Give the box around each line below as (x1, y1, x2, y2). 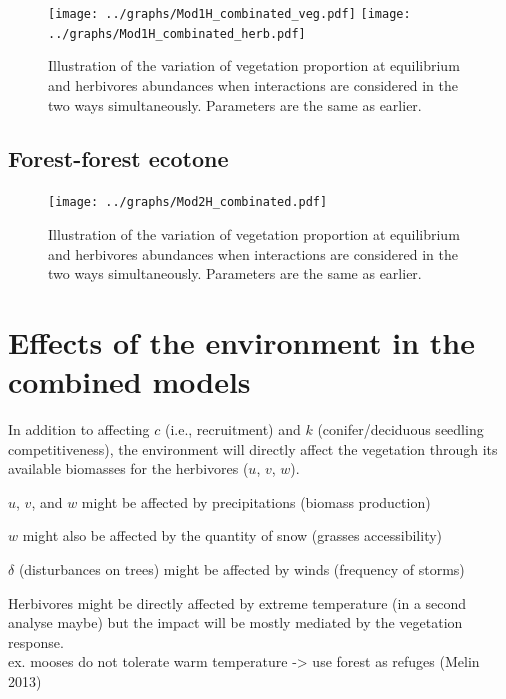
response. (8, 631, 64, 652)
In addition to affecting (8, 419, 150, 440)
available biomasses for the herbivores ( (8, 458, 249, 479)
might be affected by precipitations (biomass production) (81, 491, 431, 512)
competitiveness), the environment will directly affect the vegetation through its (8, 438, 498, 459)
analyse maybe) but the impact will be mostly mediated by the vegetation (8, 612, 463, 633)
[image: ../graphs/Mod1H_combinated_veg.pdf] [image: (48, 7, 411, 21)
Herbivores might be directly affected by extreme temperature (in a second (8, 592, 467, 613)
